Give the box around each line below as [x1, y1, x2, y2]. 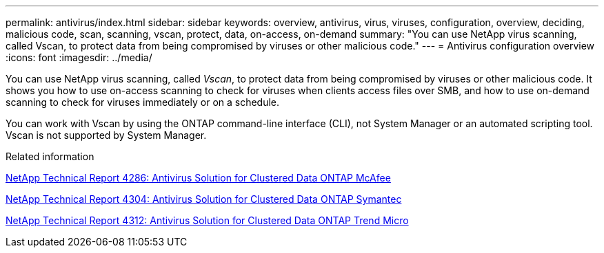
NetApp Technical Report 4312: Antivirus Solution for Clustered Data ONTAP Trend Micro [6, 214, 409, 226]
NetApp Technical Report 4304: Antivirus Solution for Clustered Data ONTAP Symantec [6, 193, 402, 205]
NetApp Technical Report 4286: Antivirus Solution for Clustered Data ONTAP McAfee [6, 172, 391, 184]
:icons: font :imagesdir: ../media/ [6, 52, 152, 63]
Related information [6, 151, 94, 162]
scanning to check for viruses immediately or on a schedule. [6, 96, 280, 108]
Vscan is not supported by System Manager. [6, 129, 207, 141]
